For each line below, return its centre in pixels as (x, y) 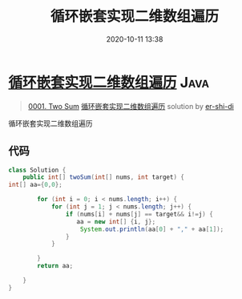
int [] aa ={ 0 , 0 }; (35, 185)
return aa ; (55, 266)
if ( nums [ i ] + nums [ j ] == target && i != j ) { (139, 214)
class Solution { (37, 170)
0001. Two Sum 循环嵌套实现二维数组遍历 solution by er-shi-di (131, 106)
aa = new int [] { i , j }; (116, 221)
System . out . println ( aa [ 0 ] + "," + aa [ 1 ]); (152, 229)
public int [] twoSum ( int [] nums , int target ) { (103, 177)
